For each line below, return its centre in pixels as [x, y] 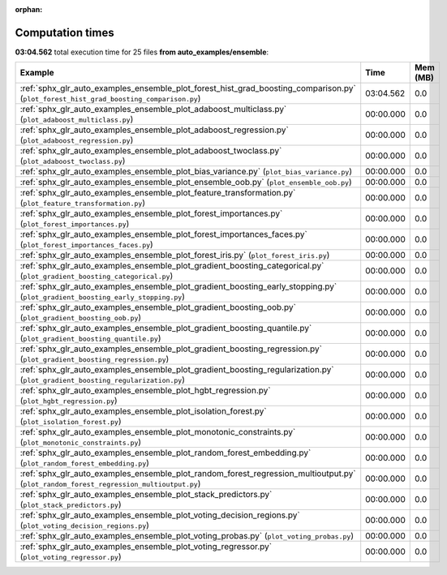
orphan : [29, 9]
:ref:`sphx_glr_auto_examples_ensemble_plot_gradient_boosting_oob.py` [158, 307]
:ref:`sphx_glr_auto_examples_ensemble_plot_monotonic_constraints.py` [158, 432]
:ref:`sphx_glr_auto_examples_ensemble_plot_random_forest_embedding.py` [165, 453]
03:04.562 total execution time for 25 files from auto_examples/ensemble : [142, 52]
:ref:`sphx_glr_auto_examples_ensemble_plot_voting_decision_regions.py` [160, 515]
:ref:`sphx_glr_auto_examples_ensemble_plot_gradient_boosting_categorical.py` [172, 266]
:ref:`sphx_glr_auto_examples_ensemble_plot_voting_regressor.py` [146, 547]
